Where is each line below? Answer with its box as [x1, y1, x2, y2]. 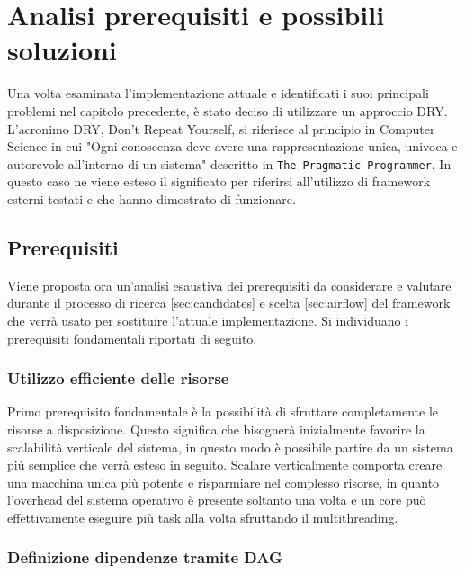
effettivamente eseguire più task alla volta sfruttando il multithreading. [7, 507, 398, 526]
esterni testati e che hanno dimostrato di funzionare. [7, 189, 296, 208]
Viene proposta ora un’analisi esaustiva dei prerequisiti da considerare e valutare [7, 275, 452, 294]
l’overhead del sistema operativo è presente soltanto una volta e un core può [7, 490, 426, 509]
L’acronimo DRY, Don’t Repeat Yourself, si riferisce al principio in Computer [7, 119, 435, 138]
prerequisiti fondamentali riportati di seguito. [7, 328, 257, 347]
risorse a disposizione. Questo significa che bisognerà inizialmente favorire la [7, 419, 425, 438]
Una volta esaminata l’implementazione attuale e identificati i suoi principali [7, 84, 429, 103]
